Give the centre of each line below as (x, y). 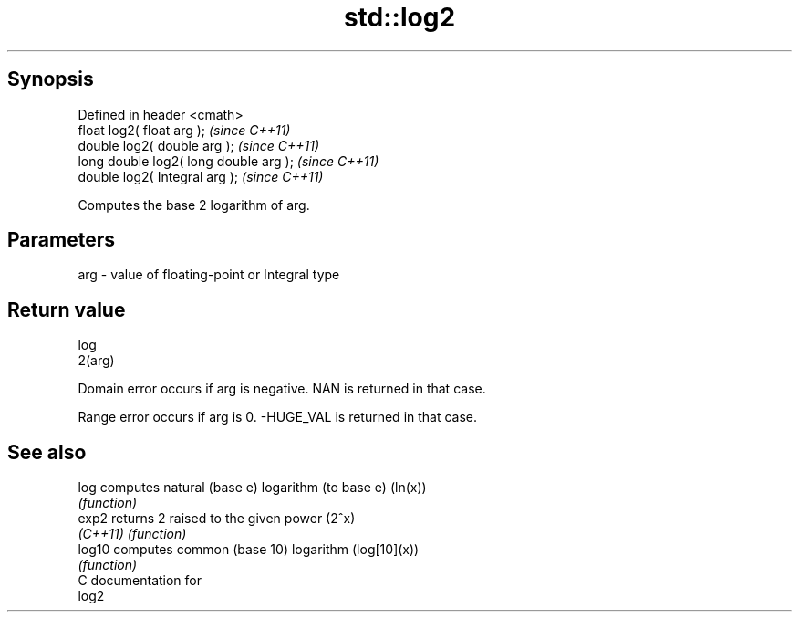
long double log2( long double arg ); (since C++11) (228, 161)
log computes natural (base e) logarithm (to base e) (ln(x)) (252, 488)
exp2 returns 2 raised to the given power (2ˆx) (217, 519)
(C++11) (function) (132, 534)
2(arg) (96, 361)
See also (47, 452)
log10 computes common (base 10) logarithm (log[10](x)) (249, 550)
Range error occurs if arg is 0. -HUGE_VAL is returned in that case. (278, 417)
